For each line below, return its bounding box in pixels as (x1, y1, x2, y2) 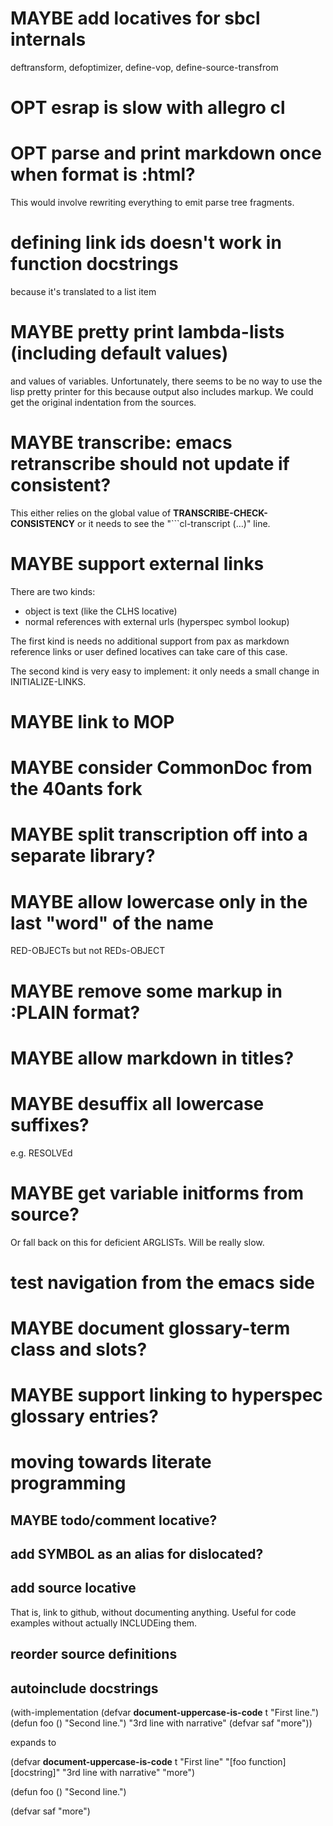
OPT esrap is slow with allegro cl (10, 97, 286, 119)
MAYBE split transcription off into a (10, 823, 308, 846)
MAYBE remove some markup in (10, 980, 283, 1002)
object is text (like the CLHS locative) (24, 605, 178, 617)
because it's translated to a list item (10, 286, 157, 297)
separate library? (10, 845, 156, 867)
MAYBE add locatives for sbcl (10, 7, 261, 30)
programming (10, 1472, 127, 1495)
